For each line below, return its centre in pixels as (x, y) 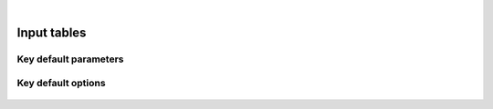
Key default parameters (70, 59)
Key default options (61, 84)
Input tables (52, 32)
